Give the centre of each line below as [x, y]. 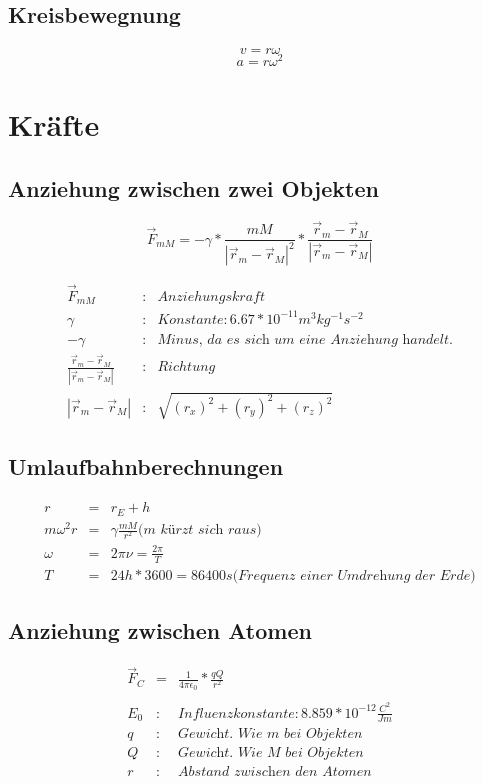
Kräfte [54, 124]
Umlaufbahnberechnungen [146, 466]
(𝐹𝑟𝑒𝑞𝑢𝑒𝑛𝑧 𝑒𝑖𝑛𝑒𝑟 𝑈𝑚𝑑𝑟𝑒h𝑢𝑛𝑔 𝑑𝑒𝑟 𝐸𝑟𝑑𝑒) [354, 575]
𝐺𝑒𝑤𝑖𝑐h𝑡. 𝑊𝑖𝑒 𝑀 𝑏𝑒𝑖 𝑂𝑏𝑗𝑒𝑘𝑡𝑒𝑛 [271, 753]
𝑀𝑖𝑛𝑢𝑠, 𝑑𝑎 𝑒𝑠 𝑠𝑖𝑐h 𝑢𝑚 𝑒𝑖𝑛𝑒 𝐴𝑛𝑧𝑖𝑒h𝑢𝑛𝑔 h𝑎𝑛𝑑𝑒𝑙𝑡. [305, 339]
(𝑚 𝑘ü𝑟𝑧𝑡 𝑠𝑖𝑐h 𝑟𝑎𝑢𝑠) [200, 530]
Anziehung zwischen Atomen [160, 630]
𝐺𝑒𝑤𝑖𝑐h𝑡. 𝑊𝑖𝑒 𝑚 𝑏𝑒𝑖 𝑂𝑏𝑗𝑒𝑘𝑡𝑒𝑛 [270, 734]
